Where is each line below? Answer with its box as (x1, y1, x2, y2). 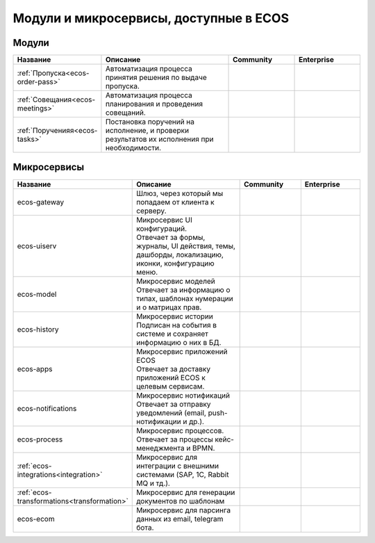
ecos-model (17, 289, 57, 299)
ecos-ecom (17, 514, 55, 524)
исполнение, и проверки (105, 126, 190, 136)
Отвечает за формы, (136, 232, 206, 242)
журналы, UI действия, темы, (136, 241, 236, 250)
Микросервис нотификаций (136, 390, 231, 400)
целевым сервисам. (136, 381, 205, 391)
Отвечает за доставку (136, 364, 211, 373)
